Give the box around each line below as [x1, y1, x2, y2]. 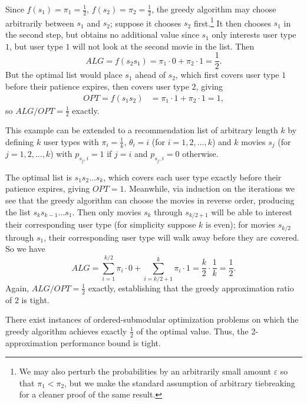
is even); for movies [206, 218, 276, 231]
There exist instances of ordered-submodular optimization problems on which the [5, 313, 299, 326]
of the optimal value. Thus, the [136, 324, 249, 337]
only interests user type [212, 28, 296, 41]
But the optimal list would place [5, 68, 123, 81]
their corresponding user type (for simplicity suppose [5, 218, 196, 231]
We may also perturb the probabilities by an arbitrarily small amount [19, 365, 271, 377]
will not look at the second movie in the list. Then [72, 40, 255, 52]
